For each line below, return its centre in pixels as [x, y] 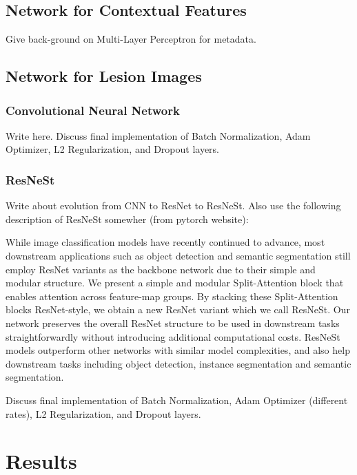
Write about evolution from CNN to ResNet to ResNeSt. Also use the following [173, 205]
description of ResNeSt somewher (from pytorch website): [127, 219]
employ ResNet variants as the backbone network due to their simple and [161, 269]
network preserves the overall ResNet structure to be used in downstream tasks [173, 323]
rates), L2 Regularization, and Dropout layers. [103, 413]
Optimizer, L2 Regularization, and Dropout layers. [113, 149]
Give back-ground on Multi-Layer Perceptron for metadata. [131, 39]
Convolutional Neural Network [93, 110]
